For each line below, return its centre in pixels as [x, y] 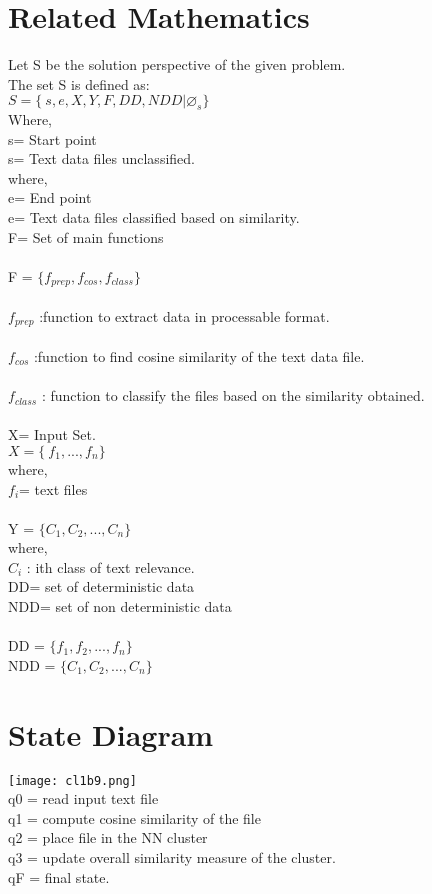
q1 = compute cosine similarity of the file [134, 817]
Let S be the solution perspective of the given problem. [177, 64]
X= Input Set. [52, 434]
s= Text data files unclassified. [101, 158]
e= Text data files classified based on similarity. [154, 217]
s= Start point [52, 138]
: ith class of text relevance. [110, 566]
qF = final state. [59, 876]
